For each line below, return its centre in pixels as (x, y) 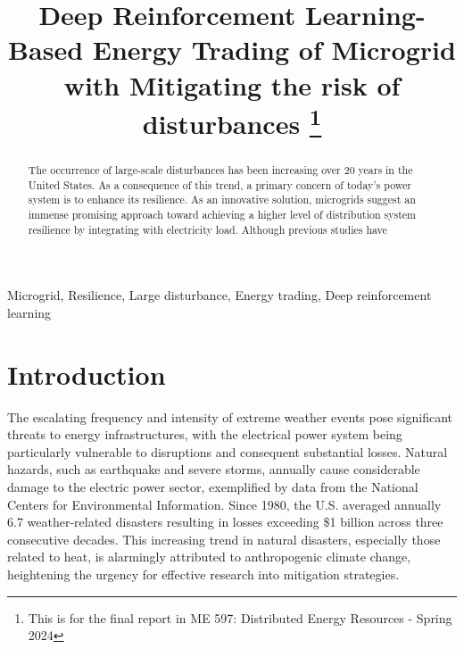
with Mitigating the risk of (232, 84)
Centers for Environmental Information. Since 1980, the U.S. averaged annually (224, 504)
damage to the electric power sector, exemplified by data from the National (213, 487)
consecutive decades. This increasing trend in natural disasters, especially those (224, 539)
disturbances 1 (232, 121)
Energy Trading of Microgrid (274, 50)
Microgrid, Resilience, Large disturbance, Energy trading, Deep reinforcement (220, 295)
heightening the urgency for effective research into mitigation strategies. (203, 574)
